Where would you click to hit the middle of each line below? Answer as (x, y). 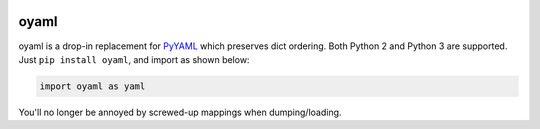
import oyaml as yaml (92, 86)
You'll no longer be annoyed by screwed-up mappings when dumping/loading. (180, 112)
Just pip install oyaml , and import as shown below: (134, 59)
